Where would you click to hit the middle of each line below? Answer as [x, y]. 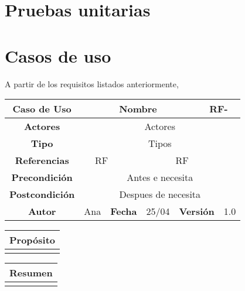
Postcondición [42, 194]
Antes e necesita [160, 177]
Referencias [42, 160]
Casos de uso [58, 55]
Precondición [42, 177]
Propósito [33, 240]
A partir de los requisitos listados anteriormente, [92, 83]
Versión [197, 211]
